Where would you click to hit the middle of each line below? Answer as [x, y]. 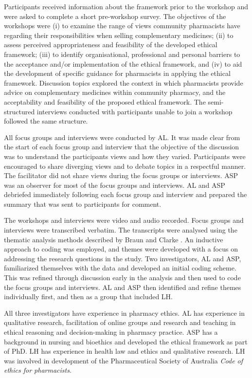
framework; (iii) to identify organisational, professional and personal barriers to [122, 54]
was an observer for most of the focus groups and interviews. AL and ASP [115, 185]
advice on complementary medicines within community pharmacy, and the [115, 92]
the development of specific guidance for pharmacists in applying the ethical [117, 73]
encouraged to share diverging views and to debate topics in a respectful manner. [125, 166]
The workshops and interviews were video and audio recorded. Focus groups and [124, 220]
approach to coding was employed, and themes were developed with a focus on [121, 249]
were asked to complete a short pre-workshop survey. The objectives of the [115, 16]
